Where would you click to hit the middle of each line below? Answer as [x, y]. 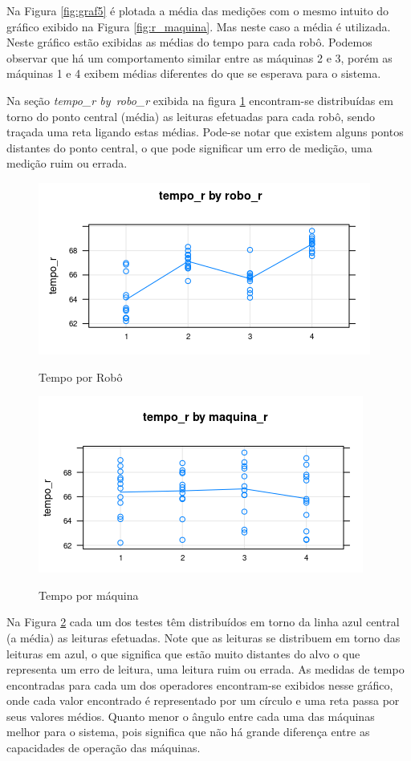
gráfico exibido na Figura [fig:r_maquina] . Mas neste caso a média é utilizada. [199, 26]
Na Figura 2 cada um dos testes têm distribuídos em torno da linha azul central [203, 622]
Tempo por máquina [89, 595]
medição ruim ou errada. [67, 163]
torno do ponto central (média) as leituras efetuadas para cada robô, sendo [191, 116]
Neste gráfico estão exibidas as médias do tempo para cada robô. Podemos [189, 42]
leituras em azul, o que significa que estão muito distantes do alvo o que [183, 653]
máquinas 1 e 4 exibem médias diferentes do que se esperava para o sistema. [194, 73]
